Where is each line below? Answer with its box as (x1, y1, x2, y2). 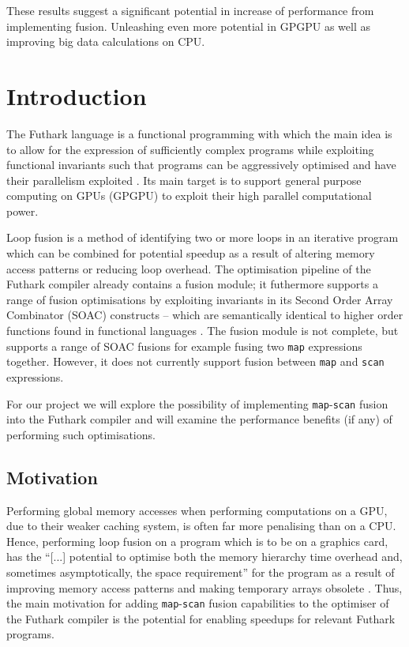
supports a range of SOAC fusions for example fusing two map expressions (6, 337, 362, 354)
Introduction (6, 79, 147, 111)
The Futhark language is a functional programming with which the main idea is (6, 125, 392, 141)
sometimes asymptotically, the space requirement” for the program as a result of (6, 563, 395, 580)
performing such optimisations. (6, 426, 156, 442)
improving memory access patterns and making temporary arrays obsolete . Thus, (6, 579, 403, 596)
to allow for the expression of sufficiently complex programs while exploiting (6, 141, 374, 157)
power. (6, 202, 39, 219)
